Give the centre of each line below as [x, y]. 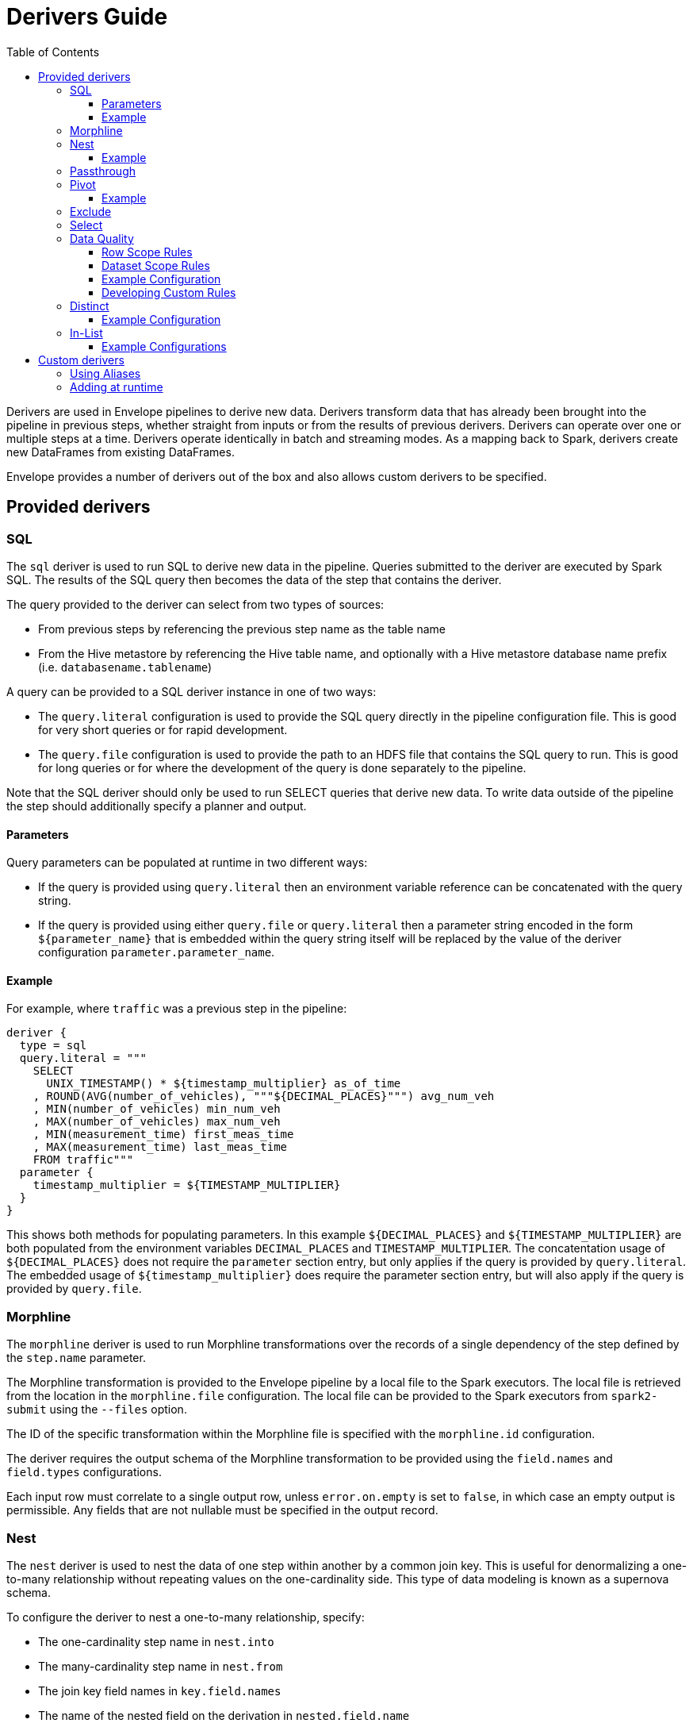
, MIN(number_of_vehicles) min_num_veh [157, 1109]
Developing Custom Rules [169, 292]
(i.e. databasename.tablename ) [125, 667]
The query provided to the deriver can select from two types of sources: [195, 604]
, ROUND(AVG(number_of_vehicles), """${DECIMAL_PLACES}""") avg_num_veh [264, 1096]
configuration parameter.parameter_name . [157, 952]
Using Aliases [105, 373]
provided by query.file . [74, 1289]
